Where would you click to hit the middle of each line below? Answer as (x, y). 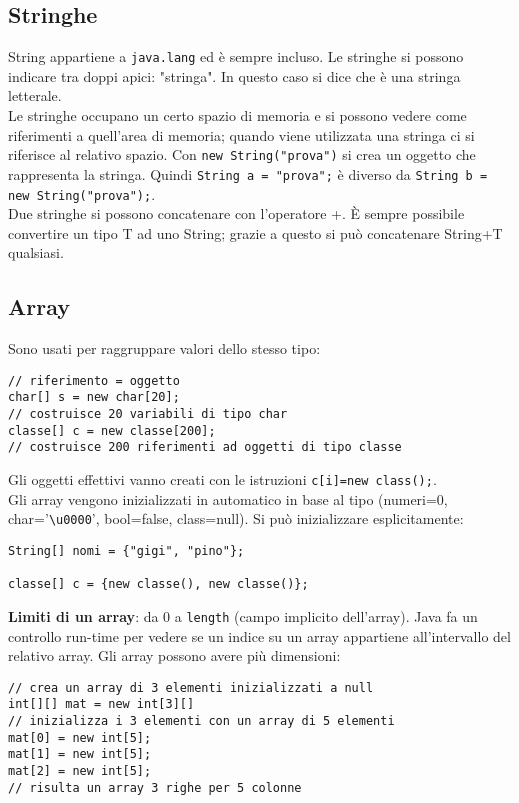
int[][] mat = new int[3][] (101, 704)
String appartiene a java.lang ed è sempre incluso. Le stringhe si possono (236, 56)
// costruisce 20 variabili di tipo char (148, 414)
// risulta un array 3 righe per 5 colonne (155, 787)
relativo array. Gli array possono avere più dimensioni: (174, 655)
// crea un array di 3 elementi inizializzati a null (191, 687)
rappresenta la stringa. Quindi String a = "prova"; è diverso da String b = (248, 173)
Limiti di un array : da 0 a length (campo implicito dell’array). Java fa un (243, 615)
